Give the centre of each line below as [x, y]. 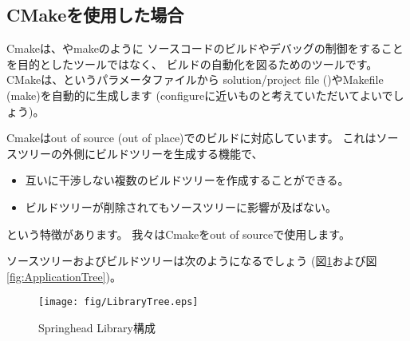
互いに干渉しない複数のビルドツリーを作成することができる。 [187, 180]
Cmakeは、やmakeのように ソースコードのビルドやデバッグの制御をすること [205, 48]
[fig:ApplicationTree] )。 [64, 276]
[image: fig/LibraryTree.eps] [118, 302]
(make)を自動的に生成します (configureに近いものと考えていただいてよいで [200, 95]
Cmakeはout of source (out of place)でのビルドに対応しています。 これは [191, 138]
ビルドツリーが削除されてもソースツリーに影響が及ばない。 [181, 206]
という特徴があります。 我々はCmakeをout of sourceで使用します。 [178, 234]
